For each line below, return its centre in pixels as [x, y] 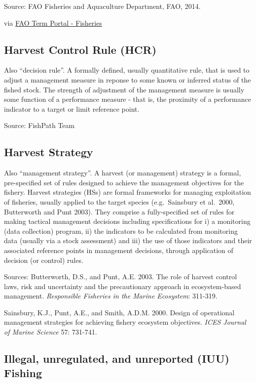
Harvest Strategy [49, 152]
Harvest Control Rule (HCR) [80, 49]
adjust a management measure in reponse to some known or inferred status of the [128, 79]
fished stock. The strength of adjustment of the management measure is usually [124, 89]
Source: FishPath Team [39, 125]
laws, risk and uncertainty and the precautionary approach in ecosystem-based [123, 286]
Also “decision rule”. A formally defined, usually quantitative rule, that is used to [127, 70]
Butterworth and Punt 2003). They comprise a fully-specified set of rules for [119, 211]
